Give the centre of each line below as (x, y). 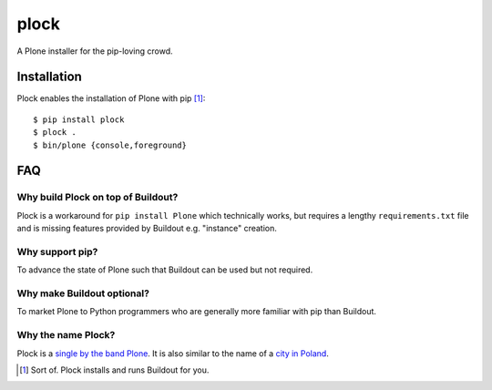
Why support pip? (57, 251)
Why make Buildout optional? (83, 293)
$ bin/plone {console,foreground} (110, 145)
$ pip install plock (79, 119)
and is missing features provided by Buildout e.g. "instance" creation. (147, 229)
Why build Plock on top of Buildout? (97, 198)
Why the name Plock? (66, 335)
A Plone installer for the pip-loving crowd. (95, 51)
